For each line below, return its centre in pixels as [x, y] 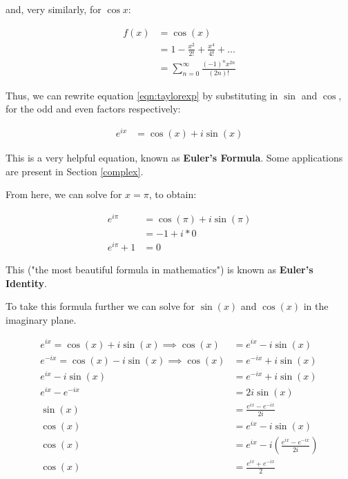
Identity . [26, 283]
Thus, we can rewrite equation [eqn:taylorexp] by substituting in [142, 95]
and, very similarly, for [54, 9]
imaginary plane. [41, 319]
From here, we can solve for [64, 194]
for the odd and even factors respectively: [93, 109]
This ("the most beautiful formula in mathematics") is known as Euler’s [159, 270]
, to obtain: [173, 194]
